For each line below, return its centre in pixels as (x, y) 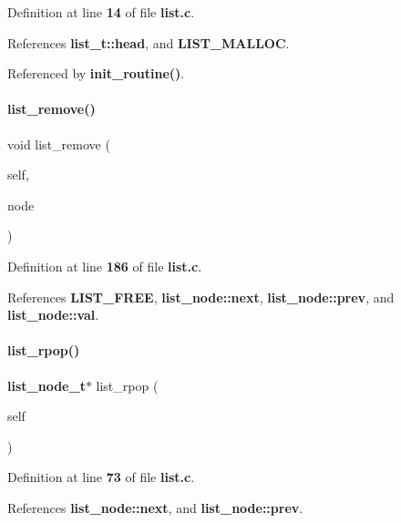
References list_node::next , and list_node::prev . (155, 507)
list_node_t (46, 385)
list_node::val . (53, 315)
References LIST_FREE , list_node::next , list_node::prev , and (201, 297)
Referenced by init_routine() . (96, 73)
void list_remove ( (59, 144)
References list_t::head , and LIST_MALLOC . (149, 42)
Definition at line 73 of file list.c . (101, 477)
